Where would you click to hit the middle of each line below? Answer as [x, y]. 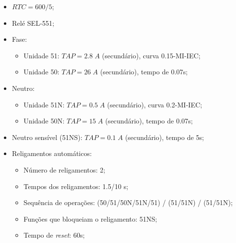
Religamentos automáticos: [52, 153]
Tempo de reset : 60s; [54, 235]
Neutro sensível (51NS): [47, 137]
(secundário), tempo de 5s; [164, 137]
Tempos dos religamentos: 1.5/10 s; [76, 186]
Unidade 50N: [44, 121]
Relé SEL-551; [33, 23]
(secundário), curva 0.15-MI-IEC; [151, 55]
